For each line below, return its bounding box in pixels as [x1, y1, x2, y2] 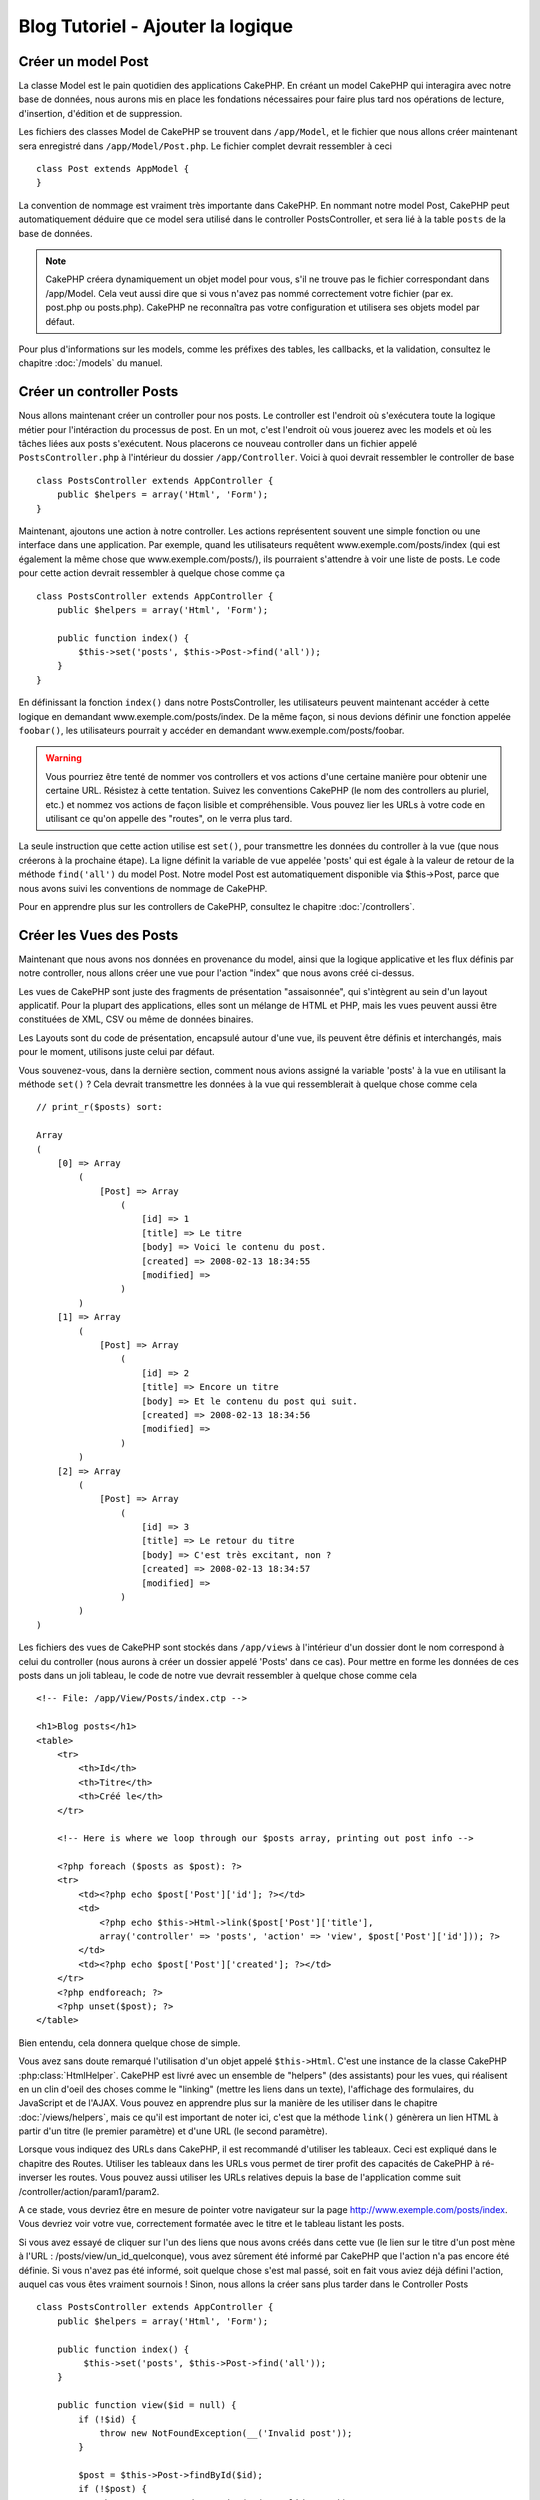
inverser [18, 2171, 53, 2184]
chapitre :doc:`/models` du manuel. [18, 357, 164, 369]
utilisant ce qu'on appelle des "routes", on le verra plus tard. [45, 812, 293, 824]
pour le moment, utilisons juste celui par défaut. [18, 1046, 215, 1058]
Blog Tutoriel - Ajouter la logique [18, 15, 294, 37]
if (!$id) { [78, 2413, 137, 2425]
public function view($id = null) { [56, 2400, 237, 2411]
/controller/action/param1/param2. [18, 2185, 160, 2197]
